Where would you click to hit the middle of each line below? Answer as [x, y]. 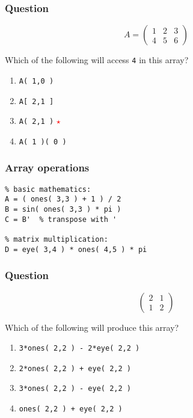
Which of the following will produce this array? [92, 327]
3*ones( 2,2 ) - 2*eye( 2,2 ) [79, 349]
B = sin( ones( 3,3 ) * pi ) [63, 210]
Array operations [47, 168]
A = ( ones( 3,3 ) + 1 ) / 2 [63, 199]
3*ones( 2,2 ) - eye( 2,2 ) [75, 389]
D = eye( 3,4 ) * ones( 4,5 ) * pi [76, 249]
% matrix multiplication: [57, 239]
